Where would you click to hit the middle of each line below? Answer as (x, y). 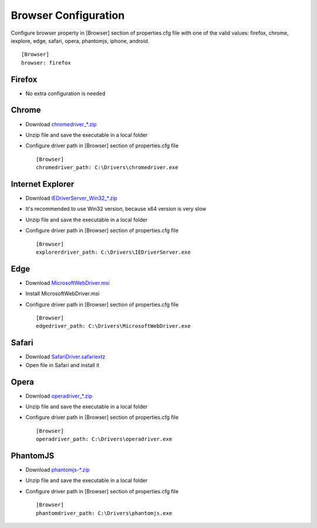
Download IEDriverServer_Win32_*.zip (71, 198)
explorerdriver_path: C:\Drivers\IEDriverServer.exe (113, 252)
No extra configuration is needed (65, 93)
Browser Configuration (68, 15)
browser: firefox (46, 63)
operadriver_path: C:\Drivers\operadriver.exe (104, 439)
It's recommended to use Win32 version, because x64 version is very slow (116, 209)
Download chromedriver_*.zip (61, 124)
